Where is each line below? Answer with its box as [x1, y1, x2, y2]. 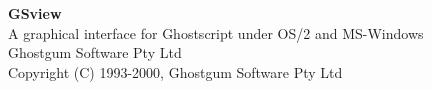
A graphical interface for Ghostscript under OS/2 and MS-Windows [8, 22, 424, 43]
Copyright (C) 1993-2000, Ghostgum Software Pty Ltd [8, 61, 343, 82]
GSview [8, 3, 62, 23]
